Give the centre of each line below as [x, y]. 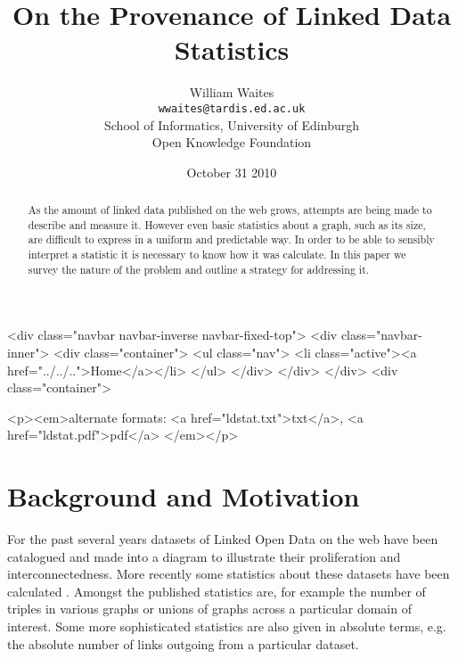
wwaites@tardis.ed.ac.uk [232, 108]
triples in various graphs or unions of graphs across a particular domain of [209, 609]
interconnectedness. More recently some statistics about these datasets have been [229, 574]
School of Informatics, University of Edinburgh [232, 124]
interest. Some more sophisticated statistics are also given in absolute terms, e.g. [227, 626]
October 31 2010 [232, 172]
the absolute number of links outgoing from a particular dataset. [183, 643]
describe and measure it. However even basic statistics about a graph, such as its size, [227, 224]
